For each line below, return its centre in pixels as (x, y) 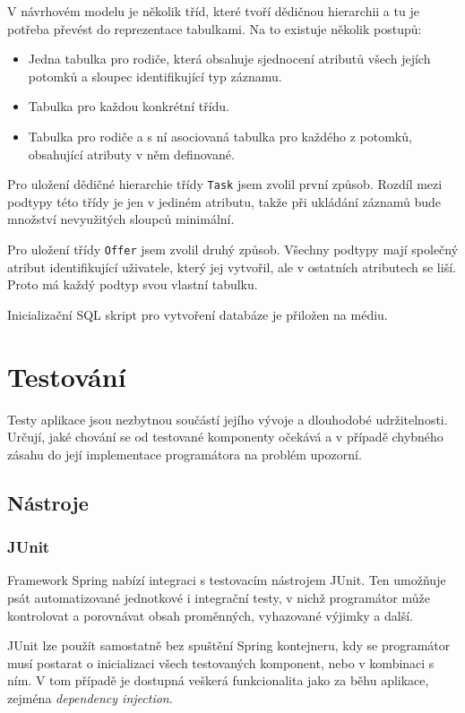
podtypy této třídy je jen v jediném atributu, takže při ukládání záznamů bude (224, 201)
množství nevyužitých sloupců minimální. (121, 219)
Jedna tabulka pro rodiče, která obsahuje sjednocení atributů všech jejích (229, 59)
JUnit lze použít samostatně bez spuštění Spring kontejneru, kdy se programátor (229, 645)
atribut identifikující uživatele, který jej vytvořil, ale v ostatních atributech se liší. (232, 266)
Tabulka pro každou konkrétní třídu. (129, 106)
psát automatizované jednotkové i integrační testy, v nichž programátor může (219, 597)
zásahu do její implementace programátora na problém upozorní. (185, 454)
